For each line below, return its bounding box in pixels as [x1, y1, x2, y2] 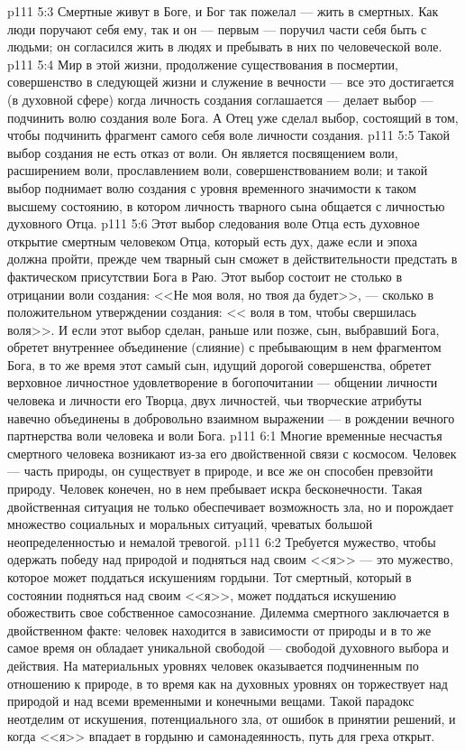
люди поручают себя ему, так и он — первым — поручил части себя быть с [7, 19, 427, 38]
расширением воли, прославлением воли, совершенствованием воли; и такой [7, 161, 428, 180]
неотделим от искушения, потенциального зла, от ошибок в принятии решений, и [7, 709, 456, 728]
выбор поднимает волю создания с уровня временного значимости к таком [7, 178, 416, 197]
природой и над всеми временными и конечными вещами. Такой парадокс [7, 691, 415, 710]
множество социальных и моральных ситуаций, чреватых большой [7, 515, 373, 533]
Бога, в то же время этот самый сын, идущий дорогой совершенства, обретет [7, 355, 432, 374]
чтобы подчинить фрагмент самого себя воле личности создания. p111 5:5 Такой [7, 125, 451, 144]
